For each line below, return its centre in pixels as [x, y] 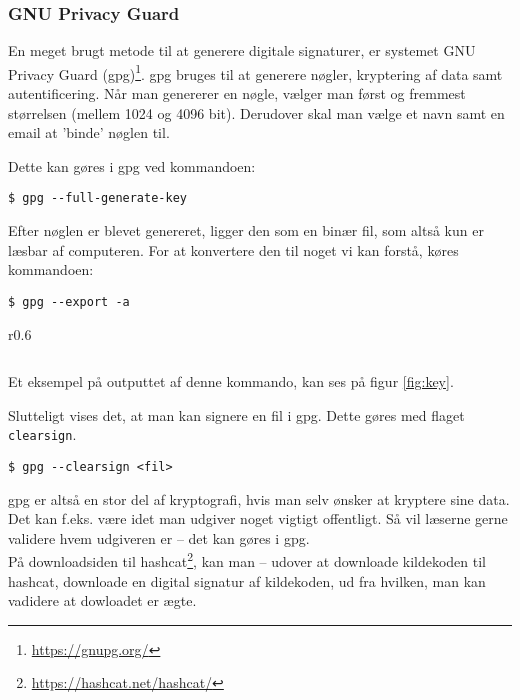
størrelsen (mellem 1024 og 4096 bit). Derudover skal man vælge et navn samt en [256, 112]
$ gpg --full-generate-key [97, 198]
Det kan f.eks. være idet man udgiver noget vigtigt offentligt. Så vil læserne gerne [258, 518]
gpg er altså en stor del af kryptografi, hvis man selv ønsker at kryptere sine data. [259, 498]
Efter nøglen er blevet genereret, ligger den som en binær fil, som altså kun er [246, 230]
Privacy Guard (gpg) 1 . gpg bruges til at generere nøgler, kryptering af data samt [255, 72]
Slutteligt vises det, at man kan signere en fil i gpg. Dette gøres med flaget [236, 414]
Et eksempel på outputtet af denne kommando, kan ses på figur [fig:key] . [231, 381]
